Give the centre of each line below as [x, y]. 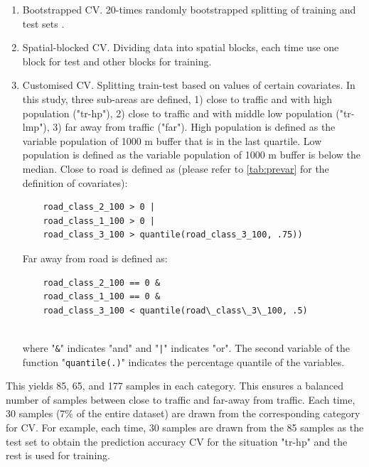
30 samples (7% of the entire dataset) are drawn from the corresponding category [183, 413]
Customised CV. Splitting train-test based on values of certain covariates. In [189, 85]
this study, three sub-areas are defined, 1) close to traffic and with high [177, 98]
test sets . [43, 23]
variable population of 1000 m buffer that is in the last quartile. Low [172, 140]
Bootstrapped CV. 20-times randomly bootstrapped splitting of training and [189, 9]
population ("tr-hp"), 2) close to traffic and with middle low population [177, 113]
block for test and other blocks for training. [117, 61]
